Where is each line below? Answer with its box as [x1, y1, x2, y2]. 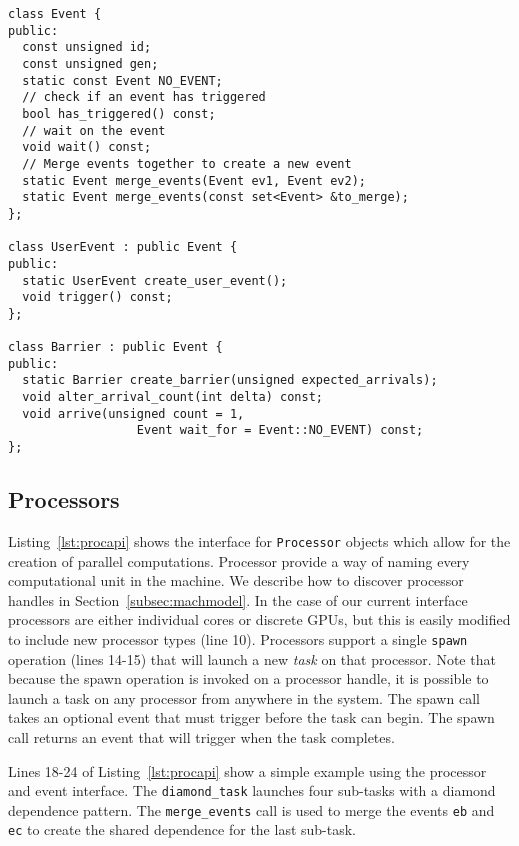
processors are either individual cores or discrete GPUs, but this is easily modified [8, 609, 511, 630]
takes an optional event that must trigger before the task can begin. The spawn [8, 707, 495, 728]
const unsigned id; [22, 40, 152, 55]
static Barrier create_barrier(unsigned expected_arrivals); [22, 373, 438, 388]
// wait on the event [22, 123, 166, 138]
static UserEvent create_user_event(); [22, 273, 288, 288]
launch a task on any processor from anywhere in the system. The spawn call [8, 687, 480, 708]
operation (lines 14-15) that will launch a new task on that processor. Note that [8, 648, 496, 669]
